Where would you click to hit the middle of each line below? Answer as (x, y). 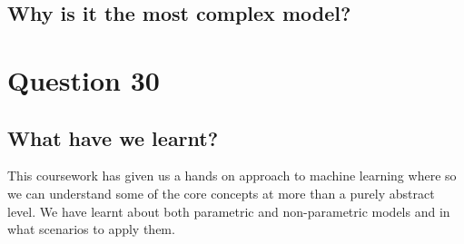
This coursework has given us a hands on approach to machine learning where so (232, 176)
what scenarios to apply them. (91, 229)
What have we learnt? (113, 137)
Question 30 (84, 79)
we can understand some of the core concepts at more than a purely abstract (221, 193)
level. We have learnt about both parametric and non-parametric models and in (229, 211)
